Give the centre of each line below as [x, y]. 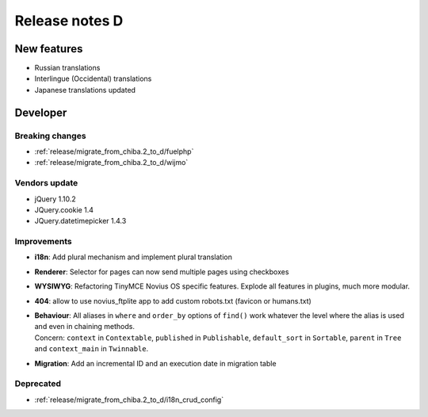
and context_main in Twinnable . [92, 349]
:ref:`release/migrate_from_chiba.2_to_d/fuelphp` [114, 151]
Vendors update [46, 183]
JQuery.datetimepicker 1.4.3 [80, 221]
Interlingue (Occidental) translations [93, 78]
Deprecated [38, 384]
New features [49, 49]
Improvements [43, 242]
